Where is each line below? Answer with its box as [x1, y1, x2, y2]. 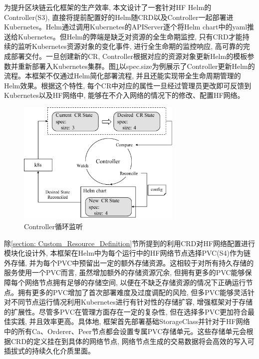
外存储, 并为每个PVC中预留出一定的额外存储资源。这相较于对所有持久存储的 [4, 257, 254, 268]
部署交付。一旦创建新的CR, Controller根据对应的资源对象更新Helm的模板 [10, 50, 248, 61]
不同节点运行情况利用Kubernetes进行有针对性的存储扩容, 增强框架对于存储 [10, 297, 253, 307]
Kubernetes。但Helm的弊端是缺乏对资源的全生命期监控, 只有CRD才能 [17, 31, 243, 41]
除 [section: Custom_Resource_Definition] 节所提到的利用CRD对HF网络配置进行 [4, 238, 255, 248]
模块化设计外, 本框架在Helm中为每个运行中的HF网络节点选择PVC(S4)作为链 [4, 248, 251, 258]
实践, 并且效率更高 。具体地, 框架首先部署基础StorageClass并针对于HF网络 [10, 316, 250, 327]
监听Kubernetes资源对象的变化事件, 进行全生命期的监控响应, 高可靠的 [17, 41, 243, 51]
